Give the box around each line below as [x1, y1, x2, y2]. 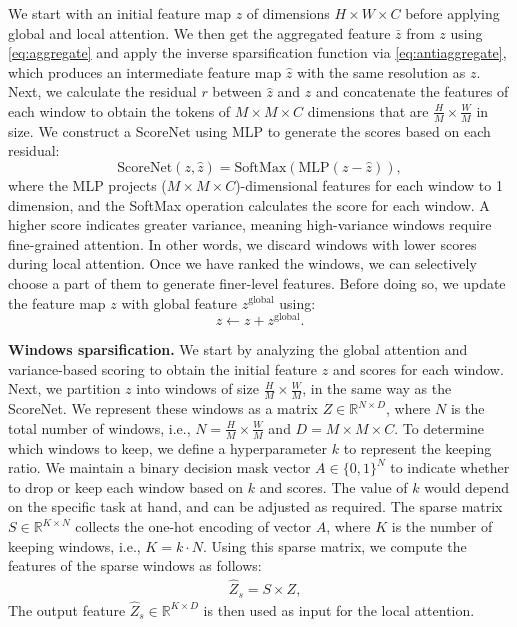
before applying [405, 3, 500, 23]
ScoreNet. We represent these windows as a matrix [8, 398, 318, 419]
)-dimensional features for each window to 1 [235, 174, 503, 195]
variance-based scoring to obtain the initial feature [8, 358, 318, 379]
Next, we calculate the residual [8, 81, 197, 102]
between [212, 81, 262, 102]
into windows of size [136, 378, 259, 399]
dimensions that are [307, 100, 429, 121]
